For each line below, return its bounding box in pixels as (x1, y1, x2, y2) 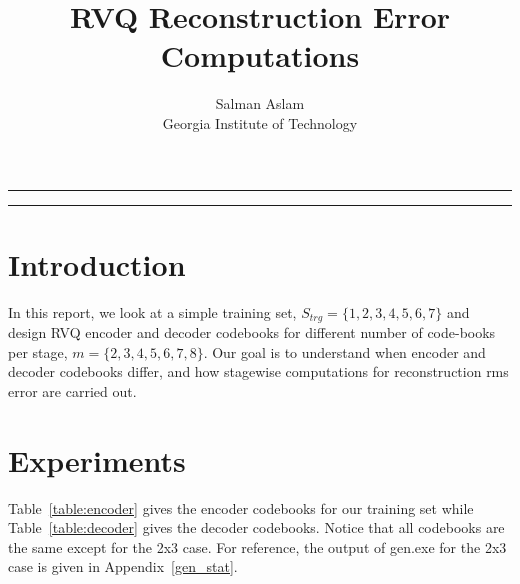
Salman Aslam (215, 93, 305, 114)
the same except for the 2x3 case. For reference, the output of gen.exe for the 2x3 (8, 536, 507, 557)
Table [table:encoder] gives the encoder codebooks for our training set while (8, 497, 474, 518)
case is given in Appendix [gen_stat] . (8, 556, 238, 577)
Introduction (8, 243, 186, 284)
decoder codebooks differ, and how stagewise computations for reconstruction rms (8, 361, 509, 382)
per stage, (8, 341, 68, 362)
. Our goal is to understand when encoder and (203, 341, 486, 362)
